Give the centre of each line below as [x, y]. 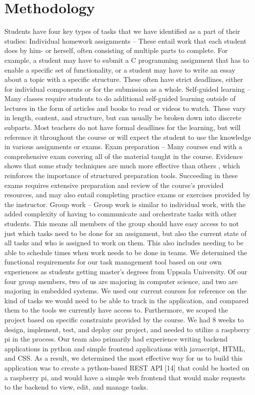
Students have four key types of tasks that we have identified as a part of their [122, 31]
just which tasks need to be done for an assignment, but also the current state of [126, 233]
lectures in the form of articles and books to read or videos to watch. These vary [125, 108]
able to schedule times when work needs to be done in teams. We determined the [126, 252]
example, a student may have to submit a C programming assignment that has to [127, 60]
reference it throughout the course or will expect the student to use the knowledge [128, 137]
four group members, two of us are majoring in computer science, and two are [121, 281]
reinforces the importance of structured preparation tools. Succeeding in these [121, 175]
